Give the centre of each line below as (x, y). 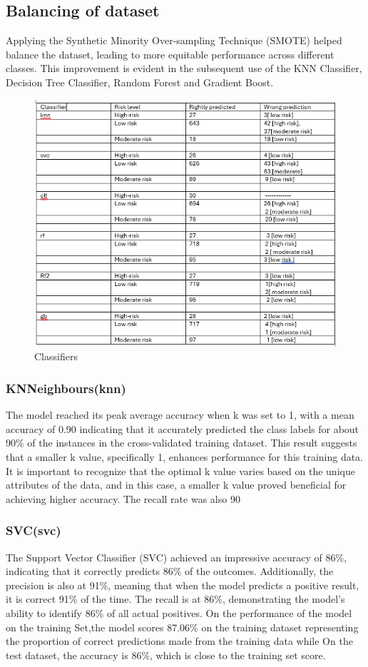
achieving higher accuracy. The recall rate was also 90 (123, 498)
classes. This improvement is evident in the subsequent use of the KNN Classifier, (184, 68)
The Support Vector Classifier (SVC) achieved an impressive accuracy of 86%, (177, 557)
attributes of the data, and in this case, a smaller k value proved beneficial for (176, 485)
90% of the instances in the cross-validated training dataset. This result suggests (182, 443)
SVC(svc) (34, 530)
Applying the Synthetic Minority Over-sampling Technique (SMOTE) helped (174, 40)
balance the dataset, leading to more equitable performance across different (170, 54)
